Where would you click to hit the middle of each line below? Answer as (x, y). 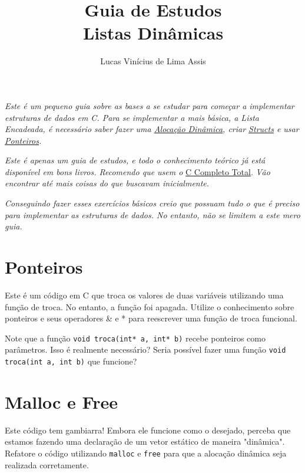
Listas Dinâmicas (153, 33)
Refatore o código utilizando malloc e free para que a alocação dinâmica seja (146, 453)
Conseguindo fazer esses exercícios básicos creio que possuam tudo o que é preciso (152, 203)
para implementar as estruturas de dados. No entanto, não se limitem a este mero (152, 214)
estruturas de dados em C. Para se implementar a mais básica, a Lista (132, 117)
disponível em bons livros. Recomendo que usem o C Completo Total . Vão (137, 171)
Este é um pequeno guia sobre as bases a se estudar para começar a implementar (150, 105)
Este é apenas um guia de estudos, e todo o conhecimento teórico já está (135, 160)
